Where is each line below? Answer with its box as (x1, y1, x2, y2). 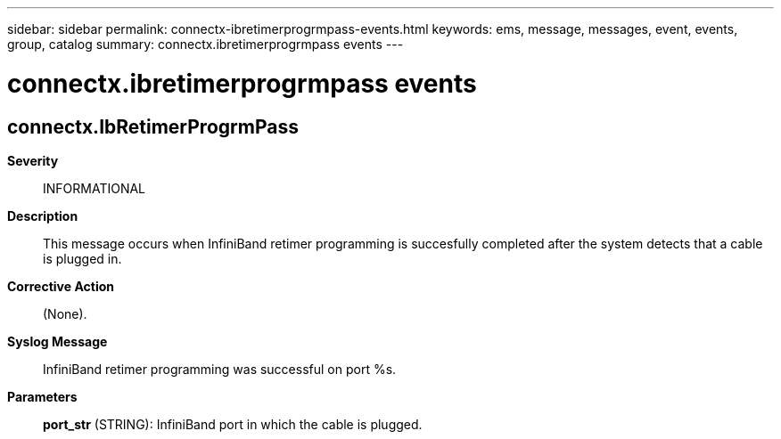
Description (7, 207, 78, 224)
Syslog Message (7, 333, 108, 349)
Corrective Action (7, 278, 114, 294)
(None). (43, 305, 87, 321)
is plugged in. (43, 250, 122, 266)
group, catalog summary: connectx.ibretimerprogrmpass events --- (7, 37, 404, 52)
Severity (7, 152, 59, 168)
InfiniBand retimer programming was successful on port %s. (43, 361, 397, 377)
